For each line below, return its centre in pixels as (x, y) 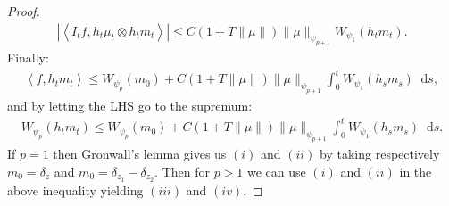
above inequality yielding (75, 190)
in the (416, 171)
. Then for (182, 171)
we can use (277, 171)
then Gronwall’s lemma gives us (140, 154)
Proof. (24, 11)
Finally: (28, 58)
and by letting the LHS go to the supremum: (130, 106)
